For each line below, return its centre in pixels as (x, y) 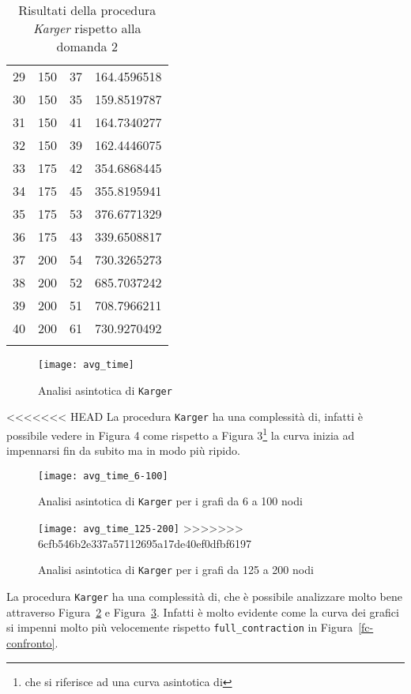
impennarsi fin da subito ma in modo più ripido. (123, 450)
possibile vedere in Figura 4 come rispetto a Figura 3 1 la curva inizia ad (181, 433)
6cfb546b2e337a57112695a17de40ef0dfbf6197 (145, 543)
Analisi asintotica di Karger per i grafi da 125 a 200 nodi (176, 570)
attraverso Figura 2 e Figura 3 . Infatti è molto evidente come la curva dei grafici (203, 611)
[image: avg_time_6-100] (103, 476)
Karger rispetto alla (87, 28)
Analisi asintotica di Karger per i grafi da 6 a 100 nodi (170, 501)
